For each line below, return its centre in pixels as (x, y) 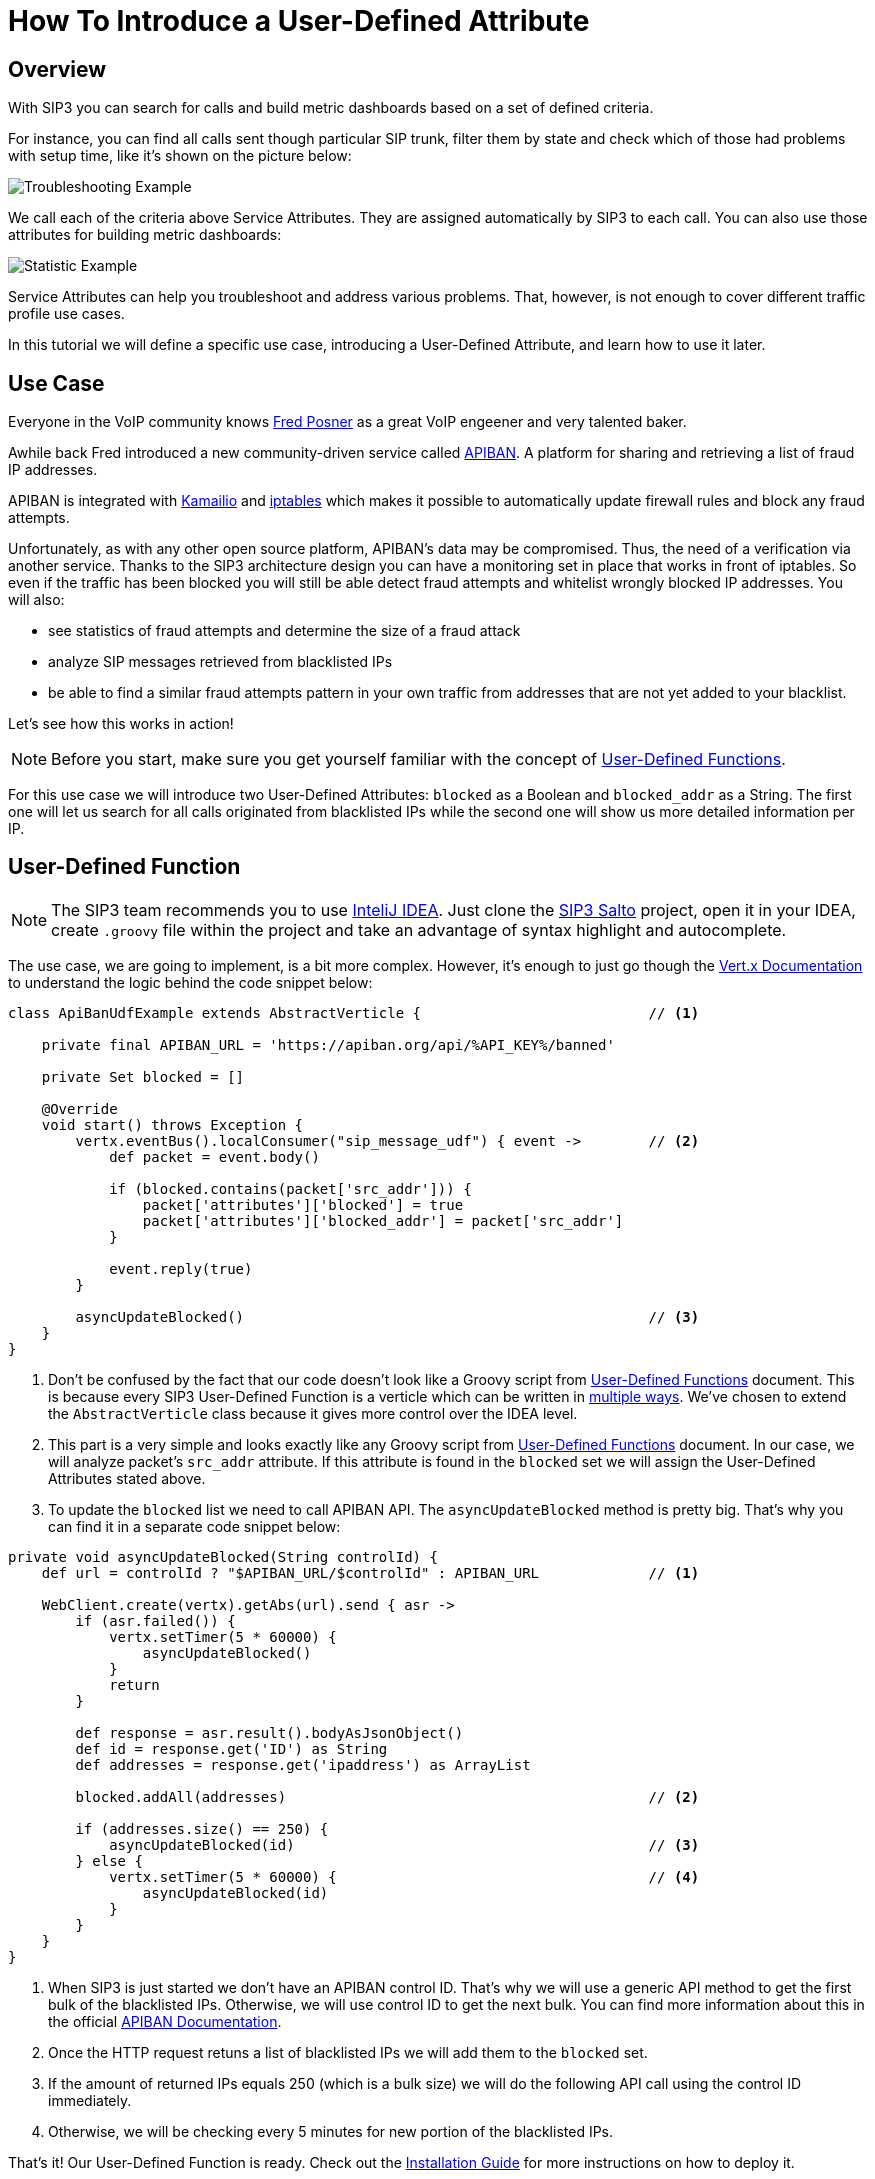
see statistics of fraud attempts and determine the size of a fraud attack (284, 631)
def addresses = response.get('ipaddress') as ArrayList (303, 1764)
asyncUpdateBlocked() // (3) (387, 1316)
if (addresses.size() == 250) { (202, 1828)
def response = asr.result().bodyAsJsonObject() (269, 1732)
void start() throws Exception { (172, 1124)
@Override (79, 1108)
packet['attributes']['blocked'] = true (303, 1204)
